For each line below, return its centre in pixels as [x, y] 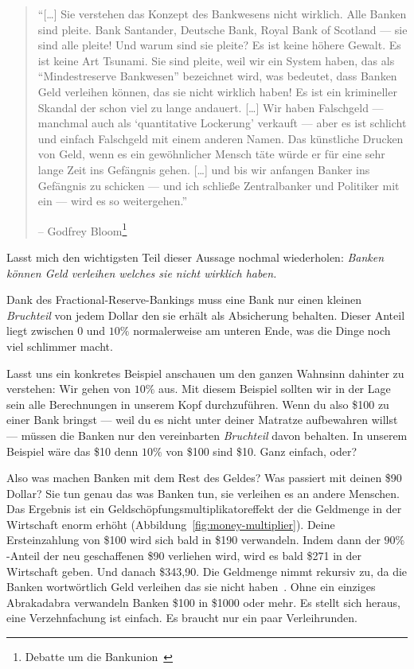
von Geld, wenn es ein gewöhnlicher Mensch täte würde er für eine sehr [211, 154]
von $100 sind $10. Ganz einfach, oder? [262, 451]
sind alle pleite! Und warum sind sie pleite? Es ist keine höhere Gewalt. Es [219, 45]
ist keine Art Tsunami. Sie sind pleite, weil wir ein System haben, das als [216, 60]
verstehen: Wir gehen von [69, 389]
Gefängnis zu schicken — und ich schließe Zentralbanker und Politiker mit [219, 185]
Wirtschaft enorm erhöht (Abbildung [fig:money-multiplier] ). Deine [171, 524]
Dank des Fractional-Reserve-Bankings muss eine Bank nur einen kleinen [184, 299]
